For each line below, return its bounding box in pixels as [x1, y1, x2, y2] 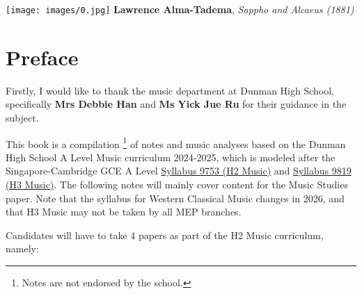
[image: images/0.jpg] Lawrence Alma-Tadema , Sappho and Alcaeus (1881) [6, 2, 354, 16]
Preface [6, 42, 79, 71]
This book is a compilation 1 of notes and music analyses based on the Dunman [6, 134, 346, 151]
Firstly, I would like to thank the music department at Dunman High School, [6, 83, 334, 97]
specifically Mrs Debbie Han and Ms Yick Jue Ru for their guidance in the [6, 97, 347, 111]
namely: [6, 241, 39, 256]
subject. [6, 110, 39, 124]
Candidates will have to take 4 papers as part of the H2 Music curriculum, [6, 227, 324, 242]
